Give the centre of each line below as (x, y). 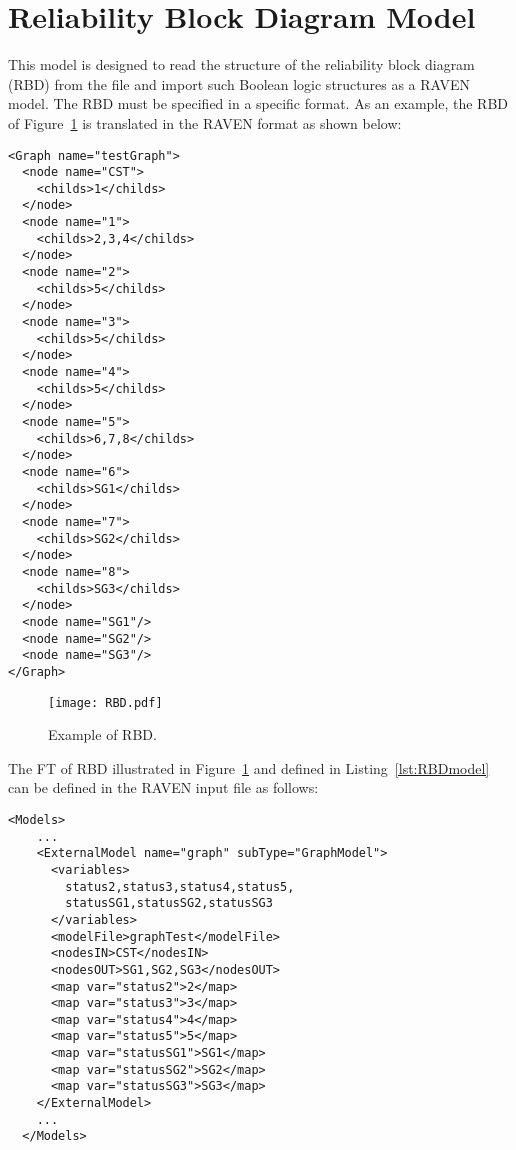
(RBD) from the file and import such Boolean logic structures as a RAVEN (239, 83)
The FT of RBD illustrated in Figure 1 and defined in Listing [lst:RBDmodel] (249, 767)
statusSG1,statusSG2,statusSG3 (169, 903)
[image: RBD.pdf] (105, 702)
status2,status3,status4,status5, (180, 886)
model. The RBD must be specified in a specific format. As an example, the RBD (258, 103)
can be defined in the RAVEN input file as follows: (163, 787)
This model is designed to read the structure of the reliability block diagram (241, 64)
